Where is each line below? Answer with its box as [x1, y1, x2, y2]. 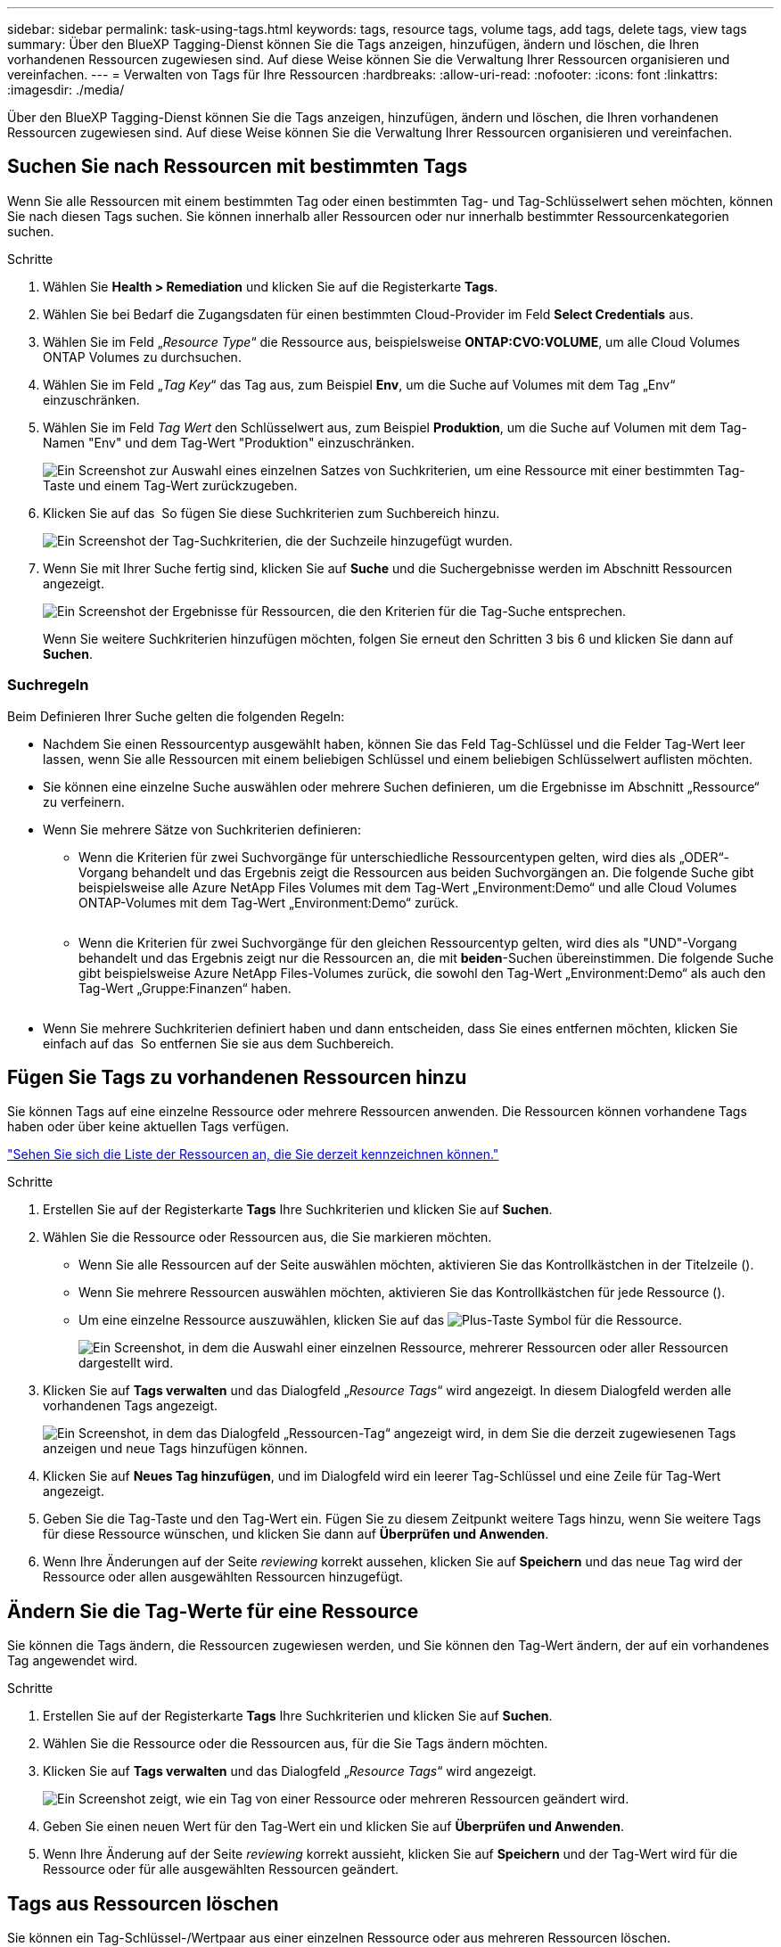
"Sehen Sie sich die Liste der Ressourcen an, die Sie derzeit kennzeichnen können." [7, 1146, 499, 1162]
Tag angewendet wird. [7, 1653, 138, 1669]
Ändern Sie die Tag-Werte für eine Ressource [7, 1599, 419, 1622]
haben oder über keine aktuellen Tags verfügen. [7, 1119, 290, 1135]
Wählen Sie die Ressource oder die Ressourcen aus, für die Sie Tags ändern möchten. [43, 1736, 548, 1752]
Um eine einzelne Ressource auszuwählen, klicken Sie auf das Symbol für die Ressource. [78, 1312, 683, 1328]
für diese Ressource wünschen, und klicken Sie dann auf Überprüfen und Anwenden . [43, 1526, 549, 1542]
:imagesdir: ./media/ [7, 82, 125, 97]
